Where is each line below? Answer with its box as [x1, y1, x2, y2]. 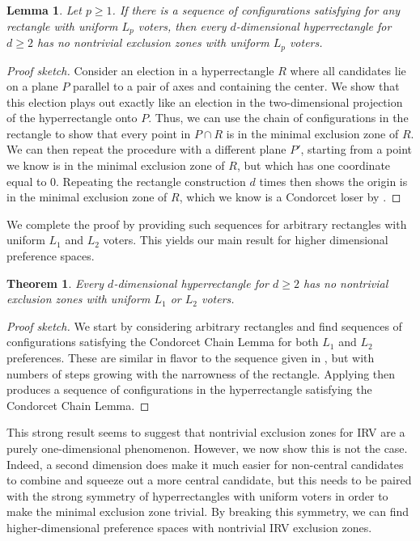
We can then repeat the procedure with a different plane [6, 141, 286, 158]
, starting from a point [300, 141, 412, 158]
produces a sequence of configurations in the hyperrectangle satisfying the [6, 381, 372, 398]
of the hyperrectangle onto [6, 109, 138, 126]
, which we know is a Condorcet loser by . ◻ [179, 188, 401, 205]
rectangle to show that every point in [6, 125, 191, 142]
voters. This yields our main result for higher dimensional [103, 231, 388, 248]
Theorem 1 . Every [6, 274, 104, 291]
